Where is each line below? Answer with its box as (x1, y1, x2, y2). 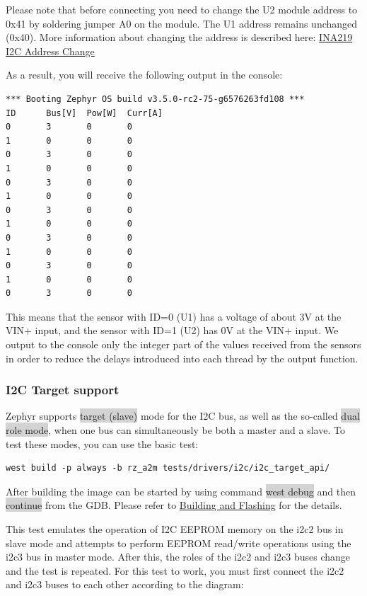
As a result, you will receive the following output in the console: (6, 67, 283, 82)
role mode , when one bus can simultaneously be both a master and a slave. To (6, 423, 345, 437)
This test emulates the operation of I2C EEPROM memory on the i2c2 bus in (6, 522, 344, 537)
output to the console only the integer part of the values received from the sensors (6, 337, 361, 352)
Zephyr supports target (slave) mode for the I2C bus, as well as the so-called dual (6, 408, 360, 423)
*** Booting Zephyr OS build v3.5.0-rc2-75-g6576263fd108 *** (6, 93, 305, 104)
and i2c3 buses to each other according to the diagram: (6, 577, 244, 592)
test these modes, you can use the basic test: (6, 436, 199, 451)
